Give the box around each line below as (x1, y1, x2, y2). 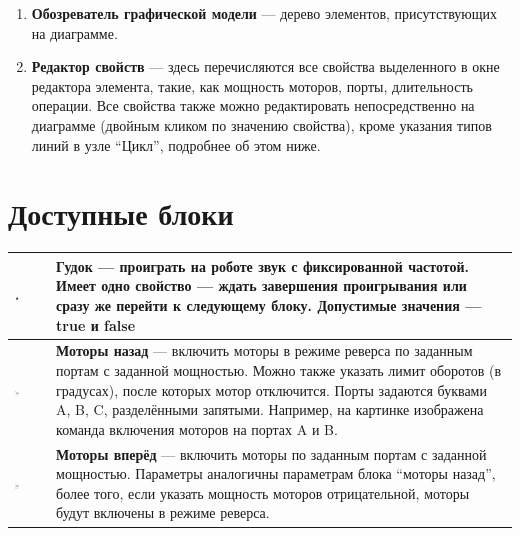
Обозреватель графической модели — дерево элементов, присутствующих (31, 3, 498, 23)
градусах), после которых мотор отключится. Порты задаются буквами (56, 379, 487, 400)
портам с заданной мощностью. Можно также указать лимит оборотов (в (56, 360, 502, 380)
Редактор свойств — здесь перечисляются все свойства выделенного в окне (31, 56, 500, 77)
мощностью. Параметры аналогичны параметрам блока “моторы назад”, (56, 463, 496, 484)
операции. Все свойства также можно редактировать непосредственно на (31, 95, 475, 116)
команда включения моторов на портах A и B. (56, 418, 338, 439)
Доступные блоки (8, 193, 234, 234)
